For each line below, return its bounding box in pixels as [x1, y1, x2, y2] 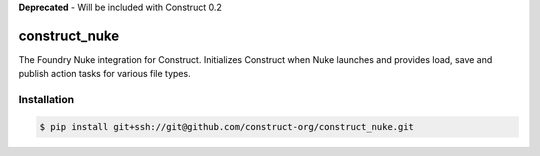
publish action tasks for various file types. [18, 68, 191, 80]
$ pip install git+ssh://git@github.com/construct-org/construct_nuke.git [39, 121, 415, 132]
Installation [18, 93, 75, 107]
